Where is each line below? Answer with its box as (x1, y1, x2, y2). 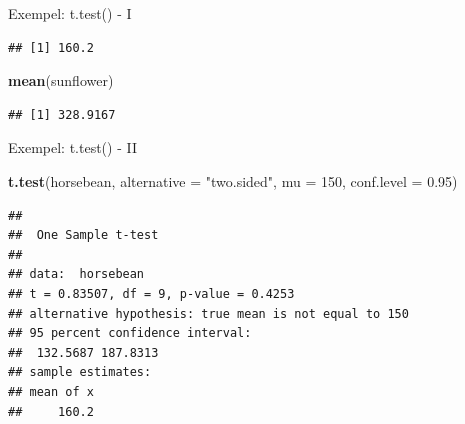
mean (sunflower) (8, 70, 114, 91)
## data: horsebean (8, 267, 145, 282)
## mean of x (8, 384, 94, 399)
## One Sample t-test (8, 228, 159, 243)
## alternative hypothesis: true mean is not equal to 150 (8, 306, 409, 321)
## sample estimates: (8, 365, 152, 380)
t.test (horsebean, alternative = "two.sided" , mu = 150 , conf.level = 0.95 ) (8, 170, 458, 191)
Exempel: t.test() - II (8, 137, 137, 158)
